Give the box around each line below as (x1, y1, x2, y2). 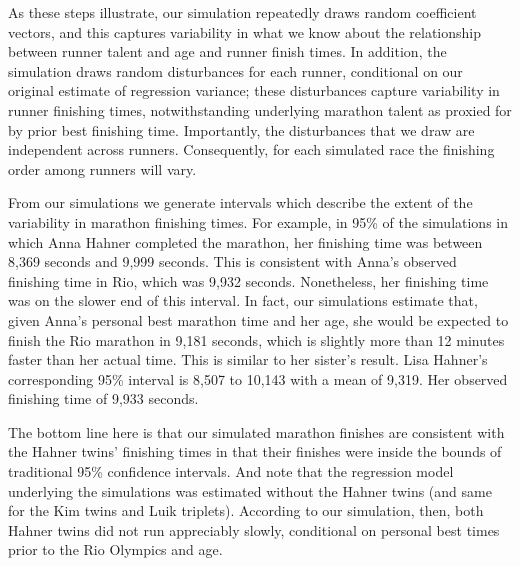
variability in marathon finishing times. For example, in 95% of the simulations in (8, 211, 508, 232)
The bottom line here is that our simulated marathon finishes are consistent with (8, 421, 505, 442)
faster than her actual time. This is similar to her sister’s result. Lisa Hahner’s (8, 349, 488, 370)
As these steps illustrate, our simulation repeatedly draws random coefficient (8, 2, 477, 22)
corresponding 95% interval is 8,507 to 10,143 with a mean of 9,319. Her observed (8, 368, 508, 389)
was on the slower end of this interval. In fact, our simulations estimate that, (8, 290, 478, 311)
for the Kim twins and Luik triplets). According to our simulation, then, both (8, 500, 484, 521)
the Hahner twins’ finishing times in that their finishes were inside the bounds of (8, 441, 502, 462)
